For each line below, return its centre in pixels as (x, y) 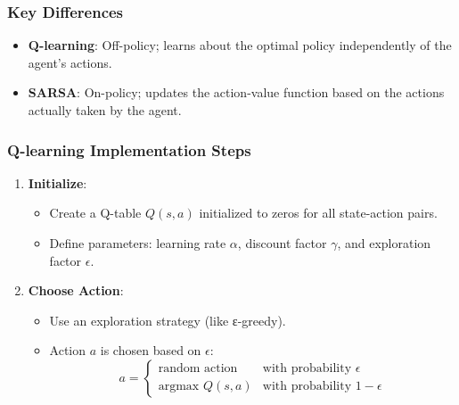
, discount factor (282, 243)
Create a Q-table (95, 213)
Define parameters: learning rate (138, 243)
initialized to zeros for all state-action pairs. (318, 213)
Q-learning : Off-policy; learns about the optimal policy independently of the (240, 45)
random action (198, 369)
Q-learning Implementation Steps (129, 149)
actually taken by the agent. (105, 110)
